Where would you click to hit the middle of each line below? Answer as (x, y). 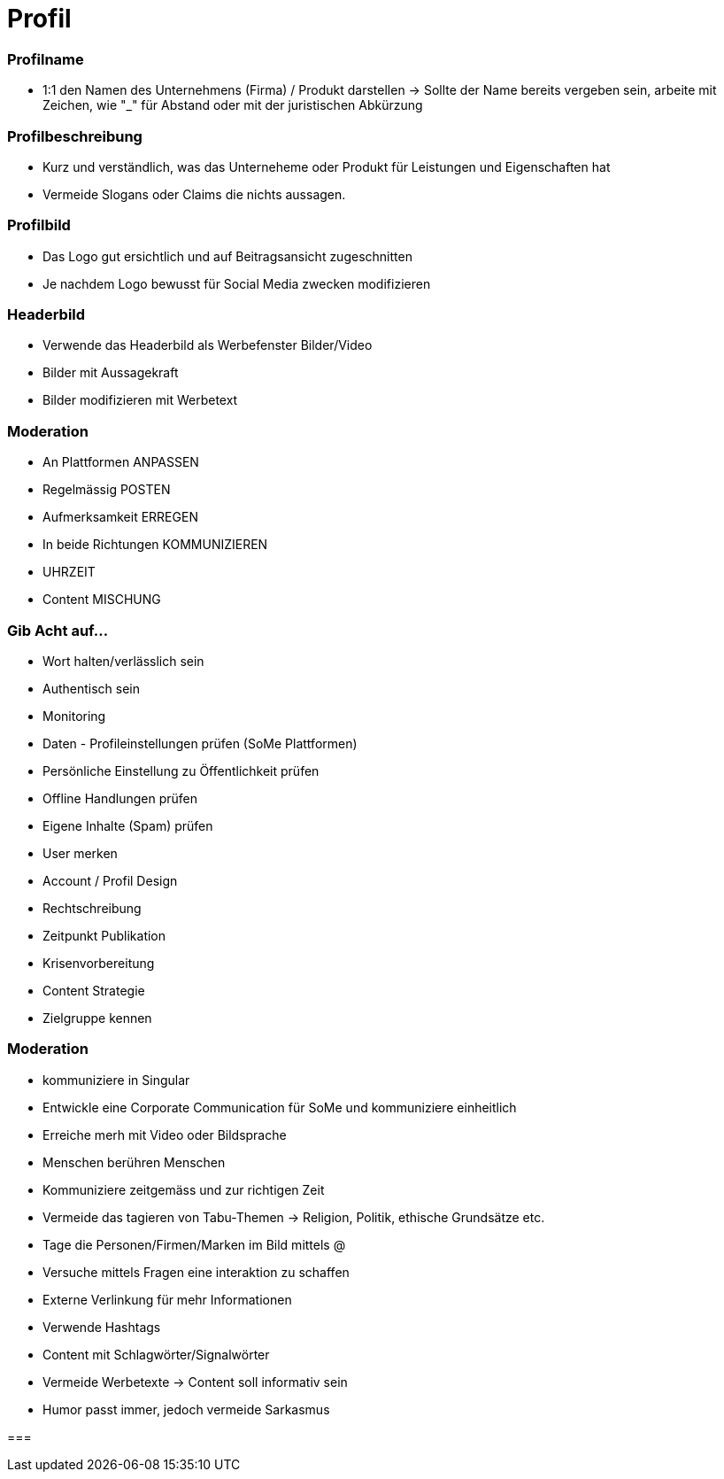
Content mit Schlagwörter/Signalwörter (156, 1354)
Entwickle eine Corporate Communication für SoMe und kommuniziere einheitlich (280, 1107)
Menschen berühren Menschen (134, 1162)
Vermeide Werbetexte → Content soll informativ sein (195, 1382)
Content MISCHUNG (102, 600)
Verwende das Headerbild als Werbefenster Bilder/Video (208, 345)
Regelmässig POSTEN (107, 490)
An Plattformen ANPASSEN (121, 462)
